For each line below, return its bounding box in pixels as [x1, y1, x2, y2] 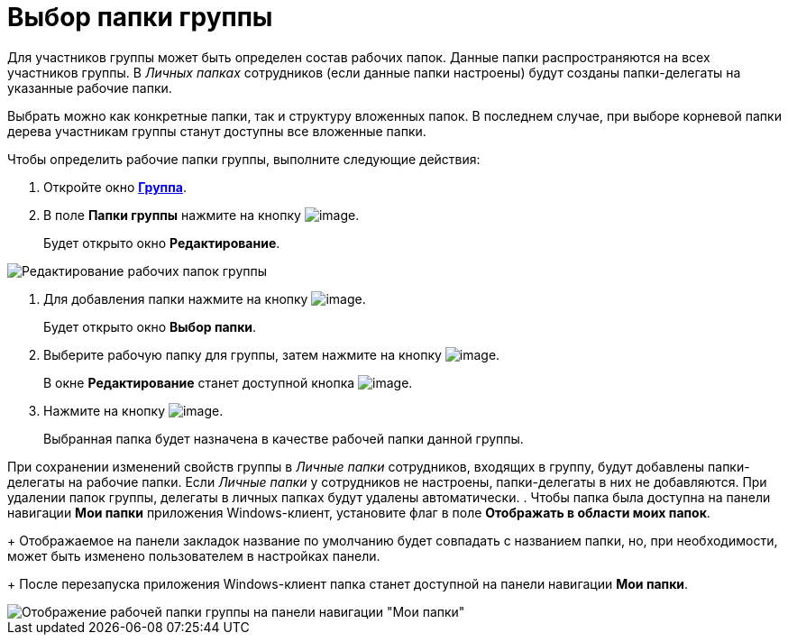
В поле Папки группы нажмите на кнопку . [43, 206, 360, 223]
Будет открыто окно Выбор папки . [43, 318, 257, 335]
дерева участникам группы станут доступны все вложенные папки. [7, 123, 426, 139]
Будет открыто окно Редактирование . [43, 234, 280, 251]
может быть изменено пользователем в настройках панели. [7, 547, 380, 564]
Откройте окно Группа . [43, 179, 187, 195]
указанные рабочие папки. [7, 79, 172, 96]
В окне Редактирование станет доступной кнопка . [43, 374, 413, 390]
